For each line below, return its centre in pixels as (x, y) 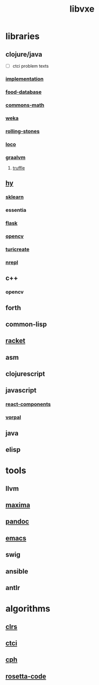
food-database (24, 92)
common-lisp (26, 324)
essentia (16, 210)
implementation (25, 79)
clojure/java (24, 54)
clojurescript (25, 374)
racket (16, 341)
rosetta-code (26, 676)
